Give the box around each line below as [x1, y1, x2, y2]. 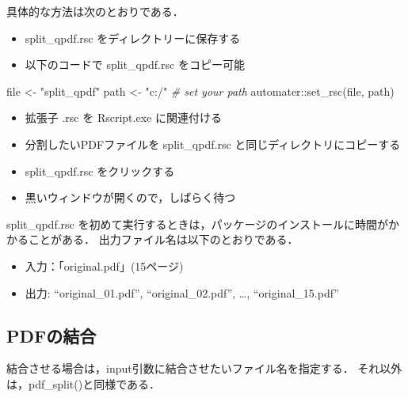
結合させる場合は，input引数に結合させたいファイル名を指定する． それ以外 [6, 360, 402, 377]
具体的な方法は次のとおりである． [6, 3, 184, 19]
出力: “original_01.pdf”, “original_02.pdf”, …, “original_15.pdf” [25, 284, 339, 301]
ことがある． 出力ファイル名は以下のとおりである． [28, 231, 299, 248]
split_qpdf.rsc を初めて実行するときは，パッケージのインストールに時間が [6, 215, 388, 232]
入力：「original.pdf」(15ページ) [25, 257, 184, 274]
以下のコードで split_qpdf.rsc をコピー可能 [25, 56, 245, 73]
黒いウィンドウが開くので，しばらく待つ [25, 189, 236, 206]
